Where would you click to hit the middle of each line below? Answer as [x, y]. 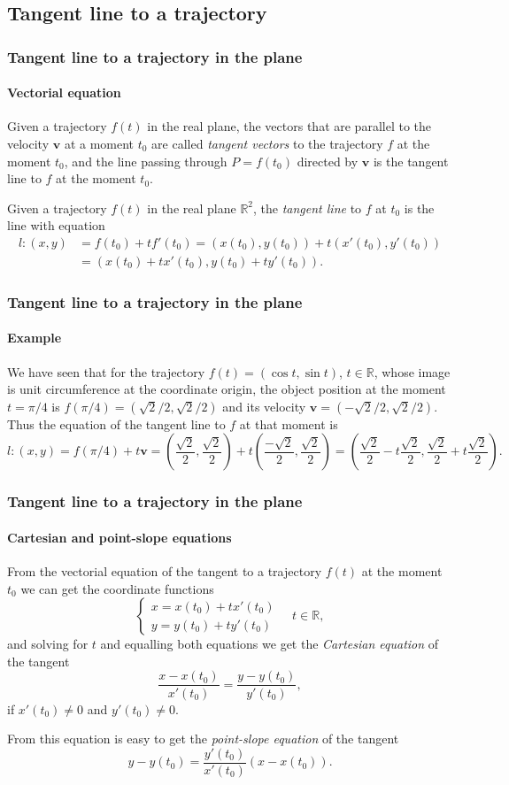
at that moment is [289, 423]
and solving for [48, 644]
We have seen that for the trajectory [106, 371]
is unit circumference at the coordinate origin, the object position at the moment [227, 389]
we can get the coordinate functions [117, 588]
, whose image [412, 371]
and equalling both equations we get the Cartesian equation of [270, 644]
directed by [328, 161]
